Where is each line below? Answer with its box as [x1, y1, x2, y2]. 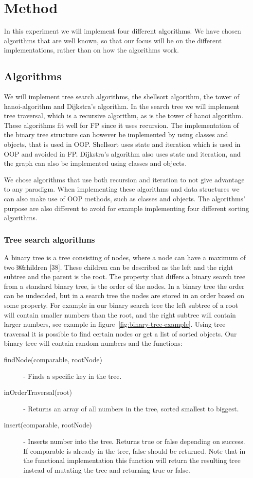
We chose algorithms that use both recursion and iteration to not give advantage [4, 174, 245, 184]
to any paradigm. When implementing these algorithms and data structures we [4, 184, 239, 194]
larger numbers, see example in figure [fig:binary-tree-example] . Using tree [4, 319, 226, 329]
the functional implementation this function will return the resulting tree [23, 455, 241, 465]
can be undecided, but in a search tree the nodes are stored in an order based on [4, 290, 245, 301]
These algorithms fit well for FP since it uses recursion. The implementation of [4, 120, 239, 130]
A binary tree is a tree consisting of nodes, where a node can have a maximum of [4, 252, 246, 263]
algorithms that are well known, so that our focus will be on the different [4, 35, 222, 45]
